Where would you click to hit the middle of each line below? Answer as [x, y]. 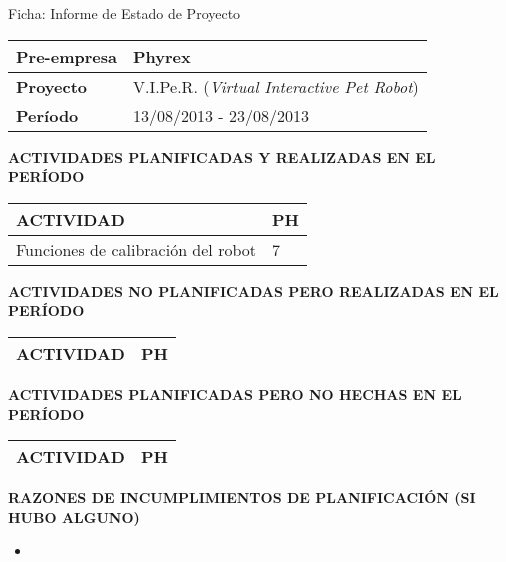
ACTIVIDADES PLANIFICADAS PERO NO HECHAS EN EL [235, 393]
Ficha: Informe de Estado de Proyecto [124, 13]
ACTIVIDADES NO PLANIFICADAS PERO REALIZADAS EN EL [253, 290]
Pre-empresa [66, 56]
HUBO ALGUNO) [74, 516]
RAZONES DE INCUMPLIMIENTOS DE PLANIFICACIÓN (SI [242, 497]
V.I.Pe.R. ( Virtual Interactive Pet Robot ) [275, 86]
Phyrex [161, 56]
